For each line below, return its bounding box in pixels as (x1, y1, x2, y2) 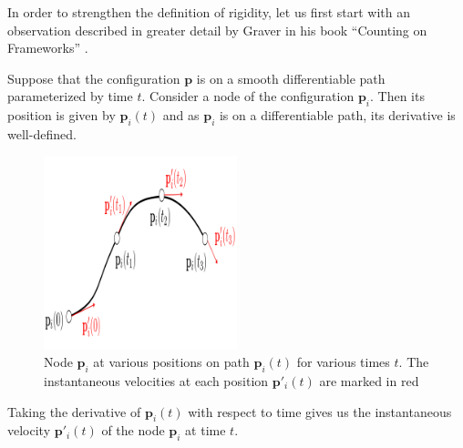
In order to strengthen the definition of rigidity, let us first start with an (7, 3, 410, 21)
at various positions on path (93, 352, 250, 372)
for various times (296, 352, 390, 372)
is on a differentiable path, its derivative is (219, 106, 456, 125)
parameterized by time (7, 87, 133, 106)
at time (185, 421, 226, 440)
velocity (7, 421, 51, 440)
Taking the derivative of (7, 402, 141, 421)
